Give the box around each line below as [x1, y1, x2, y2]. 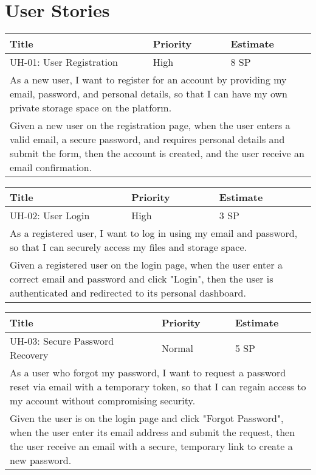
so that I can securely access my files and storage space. [10, 240, 247, 255]
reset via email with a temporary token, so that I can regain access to [10, 379, 306, 394]
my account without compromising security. [10, 393, 196, 408]
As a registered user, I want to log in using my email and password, [10, 226, 298, 241]
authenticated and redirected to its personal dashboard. [10, 286, 246, 300]
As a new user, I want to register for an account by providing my [10, 72, 287, 87]
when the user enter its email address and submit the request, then [10, 425, 295, 440]
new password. [10, 453, 72, 468]
